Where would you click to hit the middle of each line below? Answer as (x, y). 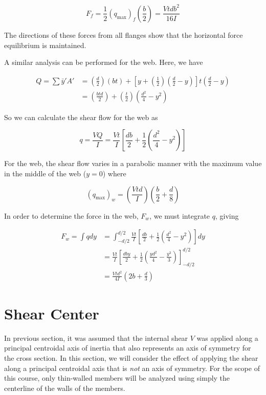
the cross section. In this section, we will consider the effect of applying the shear (131, 357)
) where (114, 173)
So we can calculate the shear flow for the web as (81, 117)
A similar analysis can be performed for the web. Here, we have (104, 62)
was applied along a (227, 338)
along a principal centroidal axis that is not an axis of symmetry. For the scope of (132, 368)
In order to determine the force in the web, (71, 215)
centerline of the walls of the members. (65, 388)
